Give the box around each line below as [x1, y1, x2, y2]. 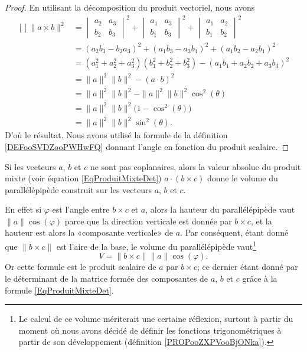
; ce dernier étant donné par [197, 260, 298, 273]
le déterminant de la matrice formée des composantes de [5, 272, 208, 284]
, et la [250, 214, 272, 227]
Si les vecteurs [5, 160, 56, 172]
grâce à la [242, 272, 277, 284]
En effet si [5, 203, 42, 216]
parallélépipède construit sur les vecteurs [5, 183, 152, 195]
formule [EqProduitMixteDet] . [5, 283, 114, 296]
